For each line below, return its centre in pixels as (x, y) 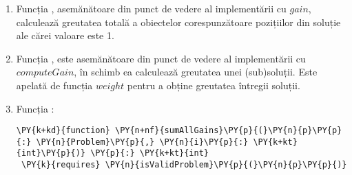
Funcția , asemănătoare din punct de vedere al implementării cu (151, 8)
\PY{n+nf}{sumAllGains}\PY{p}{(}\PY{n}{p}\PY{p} (228, 131)
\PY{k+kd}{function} (63, 131)
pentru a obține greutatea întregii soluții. (214, 85)
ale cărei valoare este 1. (65, 35)
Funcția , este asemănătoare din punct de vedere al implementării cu (161, 58)
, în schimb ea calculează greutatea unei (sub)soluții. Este (196, 72)
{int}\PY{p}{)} (51, 153)
